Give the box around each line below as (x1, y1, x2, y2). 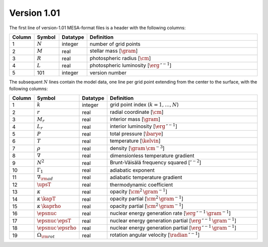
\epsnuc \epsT (37, 217, 71, 224)
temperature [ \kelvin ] (110, 138, 161, 145)
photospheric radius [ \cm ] (89, 54, 151, 61)
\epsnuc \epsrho (37, 224, 76, 231)
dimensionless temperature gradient (110, 152, 195, 159)
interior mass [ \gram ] (110, 116, 161, 123)
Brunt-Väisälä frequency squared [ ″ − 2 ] (110, 158, 201, 166)
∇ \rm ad (37, 174, 53, 182)
